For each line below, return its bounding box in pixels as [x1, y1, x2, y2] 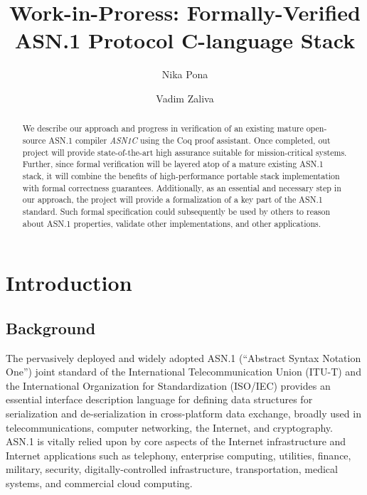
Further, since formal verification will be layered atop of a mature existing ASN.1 [22, 158, 324, 170]
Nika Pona [161, 67, 208, 82]
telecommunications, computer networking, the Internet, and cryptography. [6, 420, 333, 435]
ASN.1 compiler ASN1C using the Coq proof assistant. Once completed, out [48, 134, 331, 146]
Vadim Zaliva [156, 90, 214, 105]
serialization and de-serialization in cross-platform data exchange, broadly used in [6, 405, 361, 420]
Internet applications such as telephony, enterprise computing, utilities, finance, [6, 447, 351, 462]
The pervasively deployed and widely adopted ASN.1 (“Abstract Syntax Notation [6, 350, 361, 365]
